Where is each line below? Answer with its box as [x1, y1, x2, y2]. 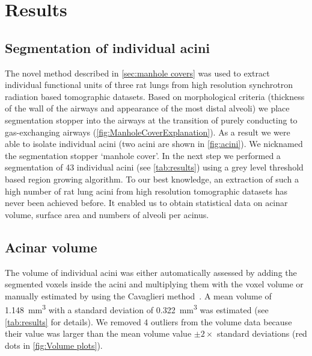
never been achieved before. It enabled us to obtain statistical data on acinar [5, 196, 288, 209]
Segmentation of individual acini [5, 38, 210, 57]
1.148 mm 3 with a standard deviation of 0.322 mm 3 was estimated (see [5, 302, 269, 316]
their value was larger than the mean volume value [5, 327, 192, 340]
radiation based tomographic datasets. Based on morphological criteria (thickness [5, 90, 305, 102]
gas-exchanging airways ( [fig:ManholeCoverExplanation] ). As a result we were [5, 125, 290, 138]
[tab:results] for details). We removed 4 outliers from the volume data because [5, 315, 292, 328]
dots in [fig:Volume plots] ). [5, 339, 103, 351]
